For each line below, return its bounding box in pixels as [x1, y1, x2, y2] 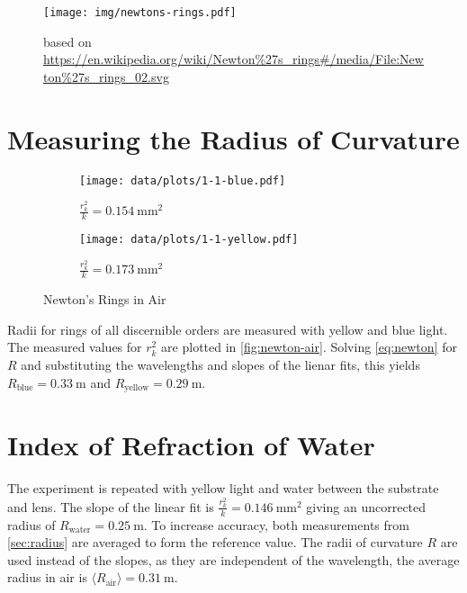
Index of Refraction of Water [7, 427, 375, 463]
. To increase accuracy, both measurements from [143, 515, 409, 534]
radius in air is [7, 568, 87, 587]
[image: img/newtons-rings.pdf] [43, 6, 237, 19]
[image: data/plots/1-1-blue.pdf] [79, 174, 286, 187]
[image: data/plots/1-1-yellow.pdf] [79, 232, 299, 246]
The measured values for [7, 337, 142, 356]
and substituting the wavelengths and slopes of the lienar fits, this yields [21, 355, 420, 374]
